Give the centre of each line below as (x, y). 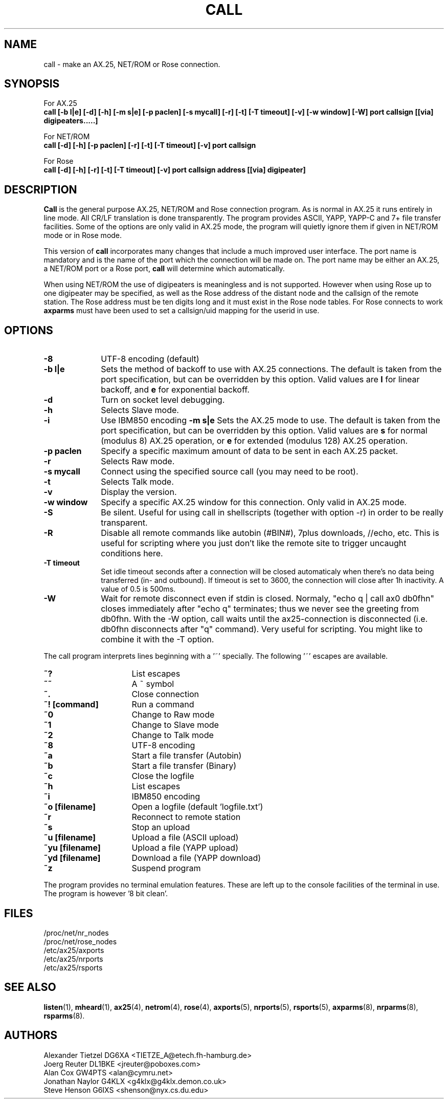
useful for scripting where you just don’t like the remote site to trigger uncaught (254, 543)
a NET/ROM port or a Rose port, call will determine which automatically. (164, 269)
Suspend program (166, 868)
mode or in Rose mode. (83, 235)
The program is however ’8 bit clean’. (106, 894)
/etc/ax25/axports (74, 950)
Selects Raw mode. (138, 461)
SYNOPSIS (32, 84)
